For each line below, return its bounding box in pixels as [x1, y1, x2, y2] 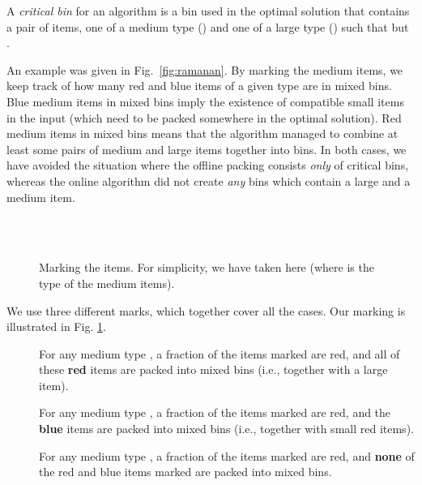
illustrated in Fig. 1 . [6, 318, 106, 335]
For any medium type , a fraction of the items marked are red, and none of [39, 447, 415, 464]
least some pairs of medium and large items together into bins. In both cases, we [6, 140, 407, 157]
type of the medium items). [39, 274, 175, 291]
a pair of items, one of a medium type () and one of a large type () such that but [6, 18, 409, 35]
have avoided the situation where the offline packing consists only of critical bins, [6, 157, 409, 174]
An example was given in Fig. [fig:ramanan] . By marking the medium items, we [6, 61, 403, 78]
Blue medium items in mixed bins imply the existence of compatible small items [6, 92, 404, 109]
